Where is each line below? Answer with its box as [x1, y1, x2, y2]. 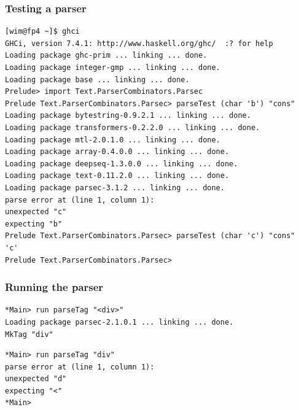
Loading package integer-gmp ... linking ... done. [5, 63, 220, 72]
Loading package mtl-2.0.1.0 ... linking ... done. [5, 135, 220, 144]
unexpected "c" [5, 207, 67, 217]
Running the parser [5, 279, 104, 295]
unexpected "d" [5, 374, 67, 384]
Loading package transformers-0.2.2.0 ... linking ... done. [5, 123, 260, 132]
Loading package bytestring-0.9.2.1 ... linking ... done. [5, 111, 251, 120]
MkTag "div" [5, 330, 53, 339]
